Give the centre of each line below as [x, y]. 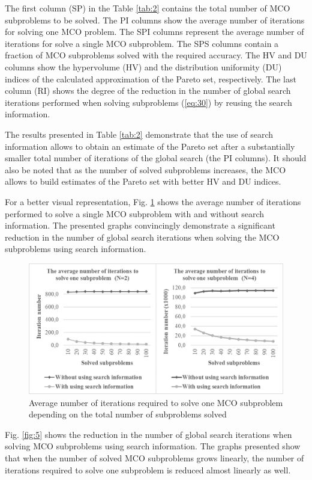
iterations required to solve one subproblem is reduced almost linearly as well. [148, 469]
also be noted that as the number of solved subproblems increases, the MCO [145, 169]
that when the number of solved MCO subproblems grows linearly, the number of [154, 458]
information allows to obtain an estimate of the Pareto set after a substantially [150, 146]
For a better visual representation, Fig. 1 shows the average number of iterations [153, 201]
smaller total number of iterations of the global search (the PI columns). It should [156, 158]
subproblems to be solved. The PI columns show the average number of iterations [155, 20]
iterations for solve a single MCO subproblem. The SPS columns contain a [142, 43]
